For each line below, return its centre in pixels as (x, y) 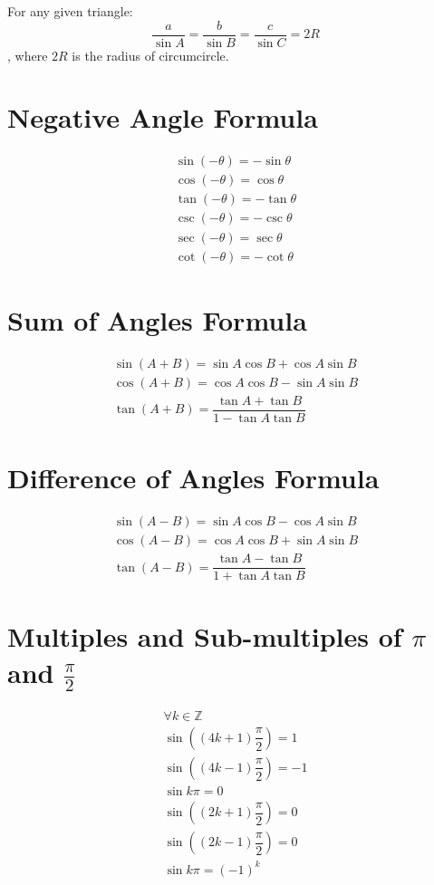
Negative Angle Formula (163, 117)
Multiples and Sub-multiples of (205, 636)
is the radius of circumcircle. (150, 55)
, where (28, 55)
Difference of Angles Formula (193, 478)
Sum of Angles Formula (157, 319)
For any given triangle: (70, 11)
